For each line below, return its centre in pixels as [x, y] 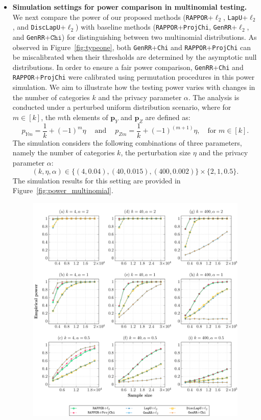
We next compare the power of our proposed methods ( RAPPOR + [113, 17]
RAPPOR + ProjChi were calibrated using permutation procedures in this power [134, 77]
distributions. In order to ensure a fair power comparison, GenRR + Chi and [128, 67]
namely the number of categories [64, 153]
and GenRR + [31, 37]
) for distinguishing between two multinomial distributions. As [159, 37]
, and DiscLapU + [39, 27]
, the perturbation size [156, 153]
